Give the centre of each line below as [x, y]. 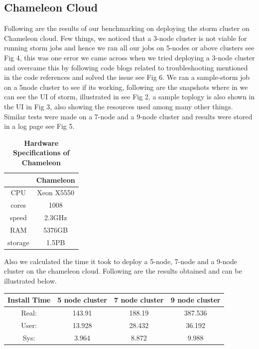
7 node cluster [139, 300]
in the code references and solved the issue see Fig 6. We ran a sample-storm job [127, 77]
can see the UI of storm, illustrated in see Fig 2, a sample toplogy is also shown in [129, 97]
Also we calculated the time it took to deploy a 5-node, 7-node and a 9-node [121, 261]
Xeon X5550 [56, 192]
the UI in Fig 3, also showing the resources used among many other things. [119, 106]
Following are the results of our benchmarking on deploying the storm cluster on [127, 28]
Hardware [41, 143]
